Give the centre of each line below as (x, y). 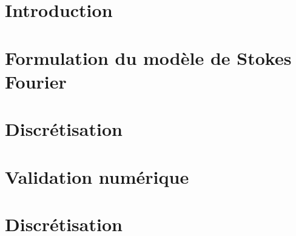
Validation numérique (97, 176)
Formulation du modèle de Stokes (148, 57)
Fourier (36, 81)
